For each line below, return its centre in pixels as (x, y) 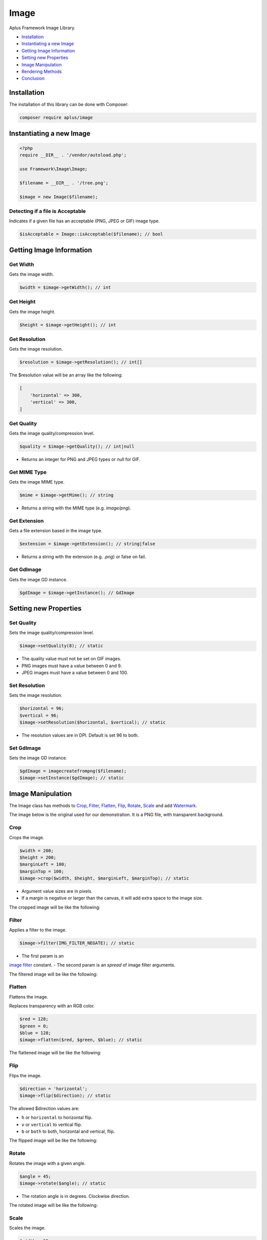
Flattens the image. (29, 996)
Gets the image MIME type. (37, 482)
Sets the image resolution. (36, 695)
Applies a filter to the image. (38, 930)
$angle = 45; (35, 1176)
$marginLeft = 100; (43, 865)
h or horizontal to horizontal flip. (57, 1117)
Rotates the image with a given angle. (47, 1163)
